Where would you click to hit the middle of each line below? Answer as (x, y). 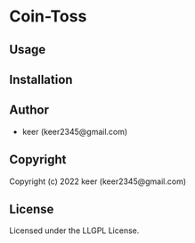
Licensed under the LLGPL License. (74, 230)
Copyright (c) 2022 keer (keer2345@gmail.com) (98, 181)
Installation (41, 79)
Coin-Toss (48, 17)
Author (29, 110)
